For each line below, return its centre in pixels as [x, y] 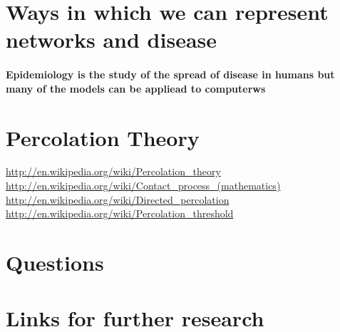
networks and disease [112, 40]
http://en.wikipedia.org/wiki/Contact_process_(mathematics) [143, 186]
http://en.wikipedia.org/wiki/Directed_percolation [118, 199]
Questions [55, 263]
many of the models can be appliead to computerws [136, 88]
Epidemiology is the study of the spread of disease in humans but [170, 74]
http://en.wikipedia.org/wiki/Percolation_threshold [120, 213]
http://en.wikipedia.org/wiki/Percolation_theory [113, 171]
